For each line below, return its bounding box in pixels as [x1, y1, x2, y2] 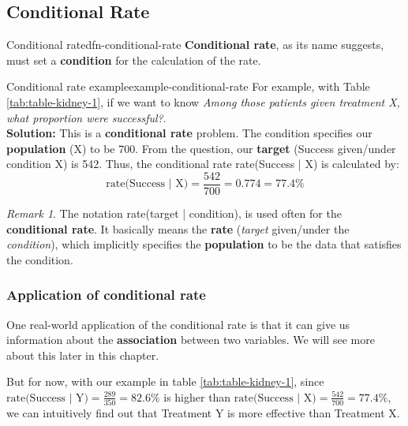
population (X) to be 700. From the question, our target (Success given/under [6, 140, 396, 156]
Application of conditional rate [6, 285, 206, 305]
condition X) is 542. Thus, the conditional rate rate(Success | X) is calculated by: [6, 155, 399, 172]
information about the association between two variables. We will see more [6, 331, 375, 348]
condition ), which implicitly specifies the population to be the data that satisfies [6, 236, 402, 252]
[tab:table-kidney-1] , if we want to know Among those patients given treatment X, [6, 93, 400, 110]
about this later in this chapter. [6, 346, 159, 363]
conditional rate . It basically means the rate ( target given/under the [6, 220, 350, 237]
